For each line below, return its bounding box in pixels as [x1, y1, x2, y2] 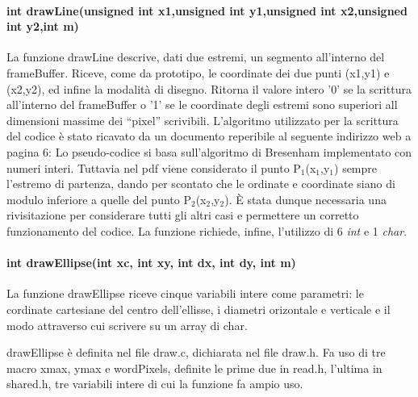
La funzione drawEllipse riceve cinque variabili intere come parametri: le [6, 285, 364, 302]
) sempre [334, 159, 378, 176]
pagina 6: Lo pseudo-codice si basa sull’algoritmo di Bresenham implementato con [6, 143, 412, 160]
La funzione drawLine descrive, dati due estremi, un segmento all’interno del [6, 48, 385, 65]
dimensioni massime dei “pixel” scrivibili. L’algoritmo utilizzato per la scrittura [6, 111, 399, 128]
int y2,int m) [6, 18, 79, 35]
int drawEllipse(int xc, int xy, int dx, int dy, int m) [6, 254, 296, 271]
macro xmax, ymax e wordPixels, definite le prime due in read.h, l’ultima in [6, 359, 382, 376]
